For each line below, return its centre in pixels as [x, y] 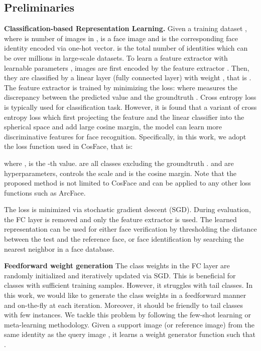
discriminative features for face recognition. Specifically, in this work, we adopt [125, 136]
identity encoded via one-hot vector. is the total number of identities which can [126, 48]
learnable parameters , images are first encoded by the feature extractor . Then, [127, 67]
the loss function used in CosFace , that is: [69, 146]
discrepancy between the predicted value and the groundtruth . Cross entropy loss [130, 97]
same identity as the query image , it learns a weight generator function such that [130, 334]
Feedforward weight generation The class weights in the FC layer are [117, 266]
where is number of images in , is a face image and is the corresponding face [121, 38]
